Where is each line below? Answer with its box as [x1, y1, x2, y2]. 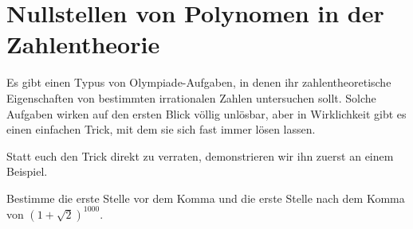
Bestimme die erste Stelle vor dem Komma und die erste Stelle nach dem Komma [6, 189, 405, 206]
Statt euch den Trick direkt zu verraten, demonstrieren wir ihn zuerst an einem [6, 147, 394, 164]
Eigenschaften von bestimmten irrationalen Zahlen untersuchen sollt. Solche [6, 89, 376, 106]
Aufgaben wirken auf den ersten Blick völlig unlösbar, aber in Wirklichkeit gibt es [6, 105, 407, 122]
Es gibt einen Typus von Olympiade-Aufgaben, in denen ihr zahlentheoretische [6, 74, 391, 91]
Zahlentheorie [6, 28, 160, 60]
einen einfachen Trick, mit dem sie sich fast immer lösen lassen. [6, 121, 316, 138]
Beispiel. [6, 163, 48, 180]
